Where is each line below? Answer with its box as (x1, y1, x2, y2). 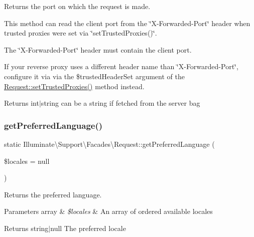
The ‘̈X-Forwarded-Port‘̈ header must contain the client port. (4, 44, 192, 55)
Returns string (4, 222, 49, 233)
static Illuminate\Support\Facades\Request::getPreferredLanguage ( (4, 138, 215, 149)
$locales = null (4, 155, 50, 166)
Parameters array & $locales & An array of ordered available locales (4, 206, 213, 216)
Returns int (4, 98, 39, 108)
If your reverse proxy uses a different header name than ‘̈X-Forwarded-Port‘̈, (4, 61, 238, 72)
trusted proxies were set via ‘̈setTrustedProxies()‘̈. (4, 28, 157, 38)
